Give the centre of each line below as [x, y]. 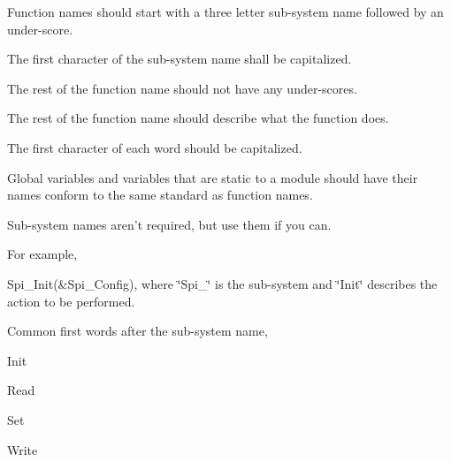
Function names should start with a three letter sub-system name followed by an [225, 11]
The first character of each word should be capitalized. [155, 147]
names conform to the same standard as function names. [160, 195]
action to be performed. [71, 301]
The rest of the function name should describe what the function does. [198, 118]
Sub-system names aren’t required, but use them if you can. [169, 224]
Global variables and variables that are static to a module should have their [213, 177]
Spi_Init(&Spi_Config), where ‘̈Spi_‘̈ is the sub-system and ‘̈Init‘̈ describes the [222, 283]
